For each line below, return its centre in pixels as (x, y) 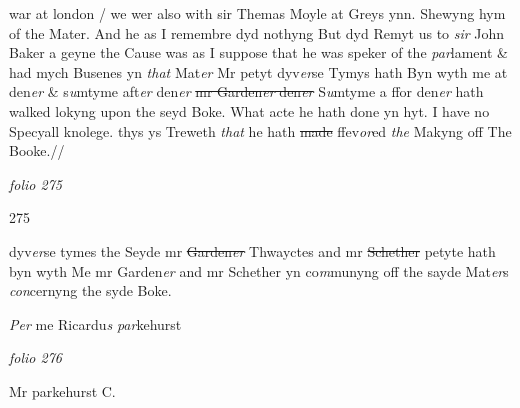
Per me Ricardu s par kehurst (95, 323)
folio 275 (35, 183)
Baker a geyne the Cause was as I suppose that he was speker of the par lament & (258, 52)
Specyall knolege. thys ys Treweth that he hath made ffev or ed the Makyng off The (260, 130)
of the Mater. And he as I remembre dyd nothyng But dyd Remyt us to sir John (257, 32)
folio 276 (35, 357)
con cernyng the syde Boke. (90, 290)
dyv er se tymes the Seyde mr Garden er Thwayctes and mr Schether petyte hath (252, 250)
